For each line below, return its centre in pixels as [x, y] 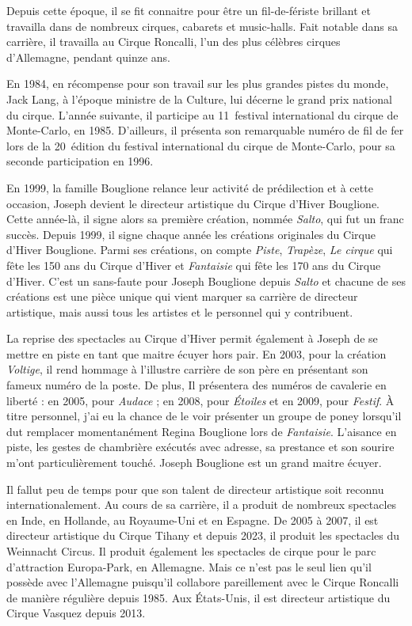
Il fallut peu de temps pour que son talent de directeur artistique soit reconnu [195, 489]
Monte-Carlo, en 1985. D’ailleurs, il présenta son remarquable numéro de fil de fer [205, 130]
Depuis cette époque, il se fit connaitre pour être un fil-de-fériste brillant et [189, 10]
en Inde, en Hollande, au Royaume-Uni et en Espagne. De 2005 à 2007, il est [193, 520]
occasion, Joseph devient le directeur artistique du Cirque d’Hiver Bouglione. [193, 203]
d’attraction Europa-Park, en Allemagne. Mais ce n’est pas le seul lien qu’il [189, 566]
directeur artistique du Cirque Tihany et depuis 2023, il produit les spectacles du [203, 535]
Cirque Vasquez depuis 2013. [76, 613]
